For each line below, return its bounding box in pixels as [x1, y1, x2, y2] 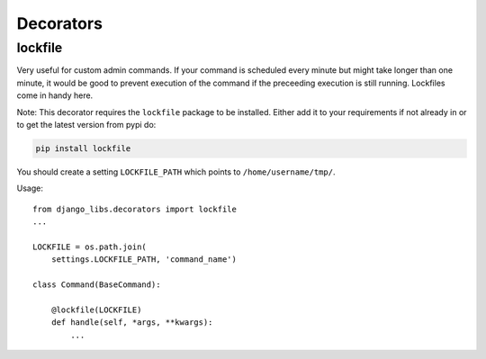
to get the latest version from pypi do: [16, 119, 157, 130]
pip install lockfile [35, 143, 131, 153]
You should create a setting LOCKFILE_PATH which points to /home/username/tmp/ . [16, 166, 336, 177]
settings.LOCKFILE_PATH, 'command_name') [50, 255, 238, 265]
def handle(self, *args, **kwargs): [50, 318, 213, 328]
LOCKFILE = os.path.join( [32, 241, 148, 252]
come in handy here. [16, 90, 94, 101]
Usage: [16, 183, 44, 193]
